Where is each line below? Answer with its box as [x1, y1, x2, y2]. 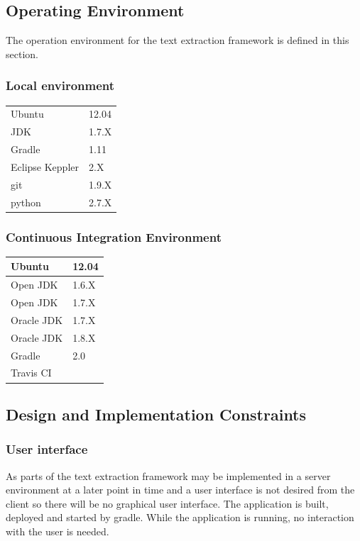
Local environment [6, 77, 115, 94]
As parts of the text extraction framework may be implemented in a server [6, 468, 331, 483]
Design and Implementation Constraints [6, 403, 307, 425]
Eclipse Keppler [11, 159, 79, 174]
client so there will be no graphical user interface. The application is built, [6, 496, 329, 511]
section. [6, 46, 38, 61]
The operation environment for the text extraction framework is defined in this [6, 33, 349, 48]
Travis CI [11, 365, 52, 380]
